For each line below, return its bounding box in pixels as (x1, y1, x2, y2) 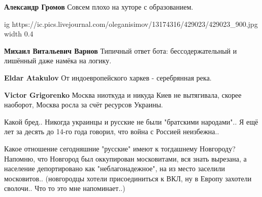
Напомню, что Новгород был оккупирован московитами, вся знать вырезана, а (4, 153, 247, 164)
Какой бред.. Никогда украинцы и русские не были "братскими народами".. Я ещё (4, 116, 258, 127)
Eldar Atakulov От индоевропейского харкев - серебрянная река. (4, 72, 212, 83)
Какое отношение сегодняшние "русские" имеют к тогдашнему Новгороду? (4, 143, 236, 153)
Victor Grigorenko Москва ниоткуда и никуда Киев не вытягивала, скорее (4, 89, 242, 100)
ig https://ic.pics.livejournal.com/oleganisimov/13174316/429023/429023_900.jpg (4, 18, 258, 29)
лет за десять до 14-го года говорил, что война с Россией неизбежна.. (4, 126, 219, 137)
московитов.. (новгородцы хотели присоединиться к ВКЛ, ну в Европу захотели (4, 173, 252, 183)
